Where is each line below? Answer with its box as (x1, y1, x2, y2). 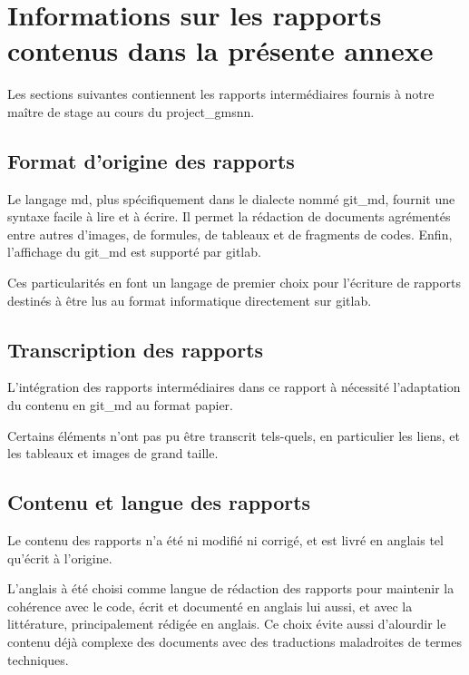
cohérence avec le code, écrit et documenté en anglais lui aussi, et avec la (7, 596, 413, 615)
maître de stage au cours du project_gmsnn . (7, 102, 255, 121)
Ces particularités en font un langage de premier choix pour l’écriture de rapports (7, 273, 461, 292)
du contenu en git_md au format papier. (7, 396, 234, 415)
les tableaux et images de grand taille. (7, 444, 219, 463)
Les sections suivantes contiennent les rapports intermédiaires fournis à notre (7, 84, 435, 103)
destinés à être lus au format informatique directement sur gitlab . (7, 290, 372, 309)
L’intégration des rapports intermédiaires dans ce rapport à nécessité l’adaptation (7, 377, 461, 396)
